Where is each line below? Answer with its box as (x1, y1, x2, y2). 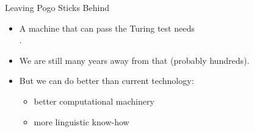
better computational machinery (34, 94, 154, 107)
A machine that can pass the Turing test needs (19, 21, 195, 34)
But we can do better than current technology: (19, 74, 194, 87)
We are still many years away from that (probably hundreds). (19, 54, 250, 66)
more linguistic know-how (34, 115, 129, 128)
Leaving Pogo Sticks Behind (5, 1, 109, 13)
